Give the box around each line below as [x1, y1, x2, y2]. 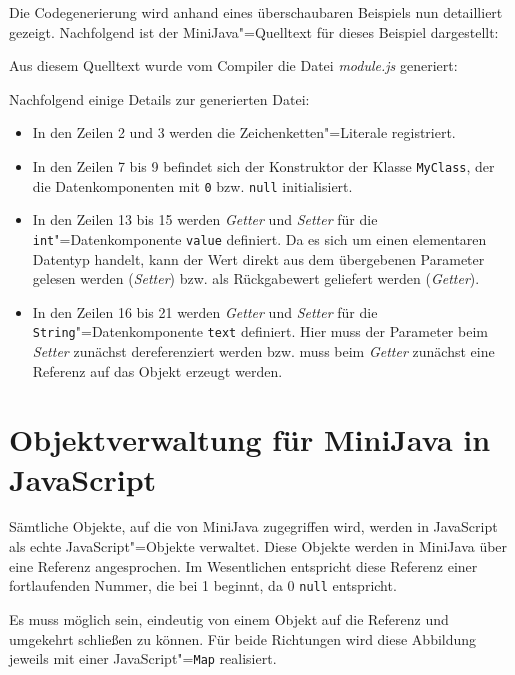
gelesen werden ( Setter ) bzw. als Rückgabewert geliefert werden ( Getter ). [32, 268, 480, 289]
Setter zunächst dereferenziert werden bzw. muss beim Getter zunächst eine [32, 340, 495, 361]
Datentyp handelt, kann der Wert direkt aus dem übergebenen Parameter [32, 248, 485, 269]
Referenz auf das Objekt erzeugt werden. [32, 360, 283, 381]
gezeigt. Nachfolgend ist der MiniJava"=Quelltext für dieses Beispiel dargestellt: [9, 21, 499, 42]
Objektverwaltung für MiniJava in [9, 419, 491, 460]
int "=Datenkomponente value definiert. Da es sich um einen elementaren [32, 228, 487, 249]
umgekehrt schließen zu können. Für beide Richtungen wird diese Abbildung [9, 628, 477, 649]
